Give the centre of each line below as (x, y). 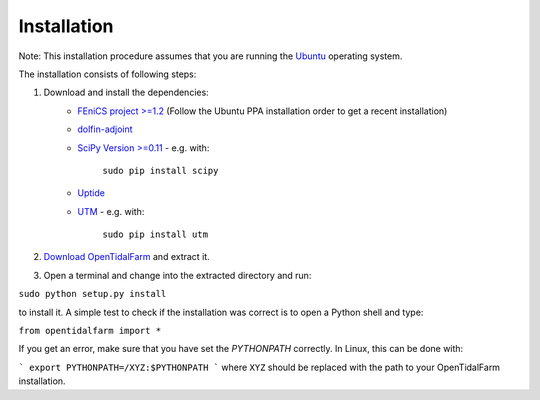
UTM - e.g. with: (111, 211)
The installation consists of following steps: (107, 74)
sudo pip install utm (155, 234)
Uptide (91, 193)
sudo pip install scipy (160, 170)
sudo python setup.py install (92, 294)
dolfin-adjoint (105, 129)
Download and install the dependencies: (126, 92)
